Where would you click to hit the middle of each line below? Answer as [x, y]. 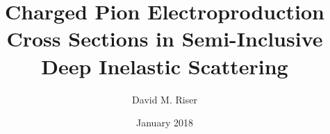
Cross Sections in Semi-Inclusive [165, 39]
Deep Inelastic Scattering [165, 66]
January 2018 [165, 123]
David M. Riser [165, 99]
